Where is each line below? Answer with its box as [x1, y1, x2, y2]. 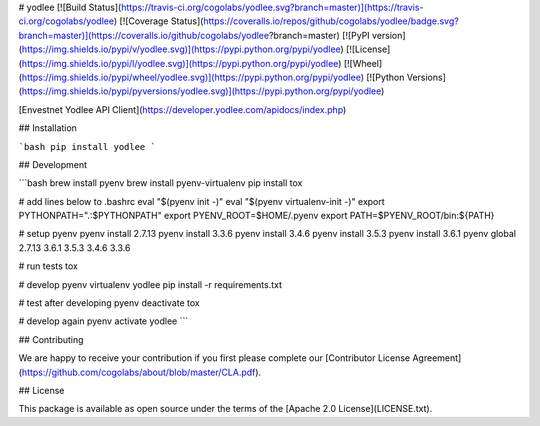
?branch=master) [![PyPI [268, 29, 370, 41]
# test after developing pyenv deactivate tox [18, 297, 200, 309]
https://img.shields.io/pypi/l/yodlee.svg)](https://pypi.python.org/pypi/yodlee [21, 57, 339, 69]
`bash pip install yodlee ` [18, 141, 157, 152]
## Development [18, 158, 88, 170]
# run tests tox [18, 260, 79, 272]
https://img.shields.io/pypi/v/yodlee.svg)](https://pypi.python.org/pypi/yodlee [21, 43, 341, 55]
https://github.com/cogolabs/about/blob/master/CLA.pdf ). [21, 366, 262, 378]
